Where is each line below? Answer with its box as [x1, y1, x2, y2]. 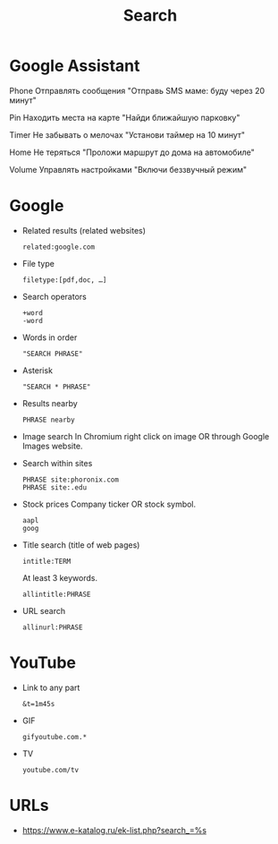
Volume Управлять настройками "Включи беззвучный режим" [9, 164, 248, 175]
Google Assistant [9, 55, 140, 76]
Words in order [21, 332, 78, 343]
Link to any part [21, 682, 80, 693]
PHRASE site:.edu [21, 482, 88, 492]
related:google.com [21, 243, 96, 251]
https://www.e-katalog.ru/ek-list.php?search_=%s [21, 824, 207, 835]
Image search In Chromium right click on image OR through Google [21, 431, 270, 441]
